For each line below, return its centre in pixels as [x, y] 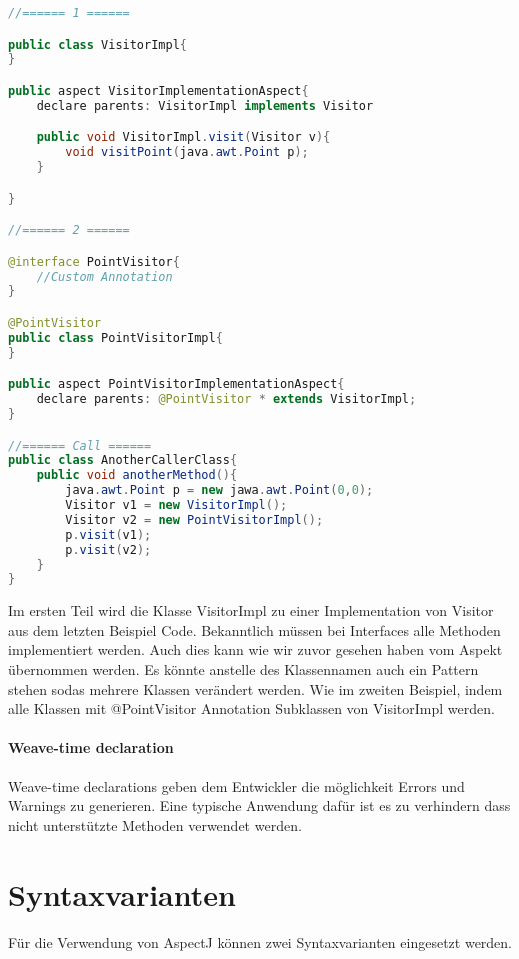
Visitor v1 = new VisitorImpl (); [176, 505]
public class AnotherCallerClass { [123, 460]
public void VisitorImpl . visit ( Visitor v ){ [183, 137]
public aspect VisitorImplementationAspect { [158, 90]
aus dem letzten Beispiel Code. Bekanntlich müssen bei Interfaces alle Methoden [254, 629]
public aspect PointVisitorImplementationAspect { [176, 384]
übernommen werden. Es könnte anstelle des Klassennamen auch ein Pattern [243, 669]
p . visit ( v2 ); [108, 549]
